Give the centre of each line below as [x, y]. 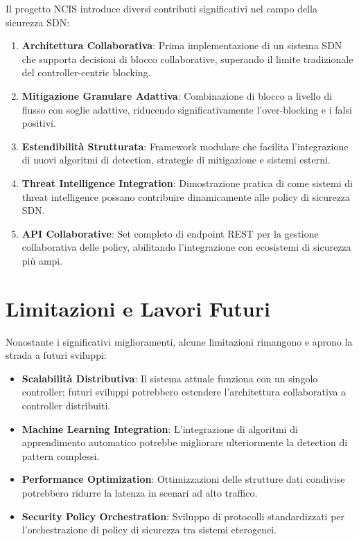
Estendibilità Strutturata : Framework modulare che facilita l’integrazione [185, 146]
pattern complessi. [61, 455]
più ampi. [42, 260]
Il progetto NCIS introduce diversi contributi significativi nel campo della [161, 8]
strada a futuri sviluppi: [56, 355]
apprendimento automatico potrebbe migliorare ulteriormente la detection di [185, 442]
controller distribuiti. [66, 405]
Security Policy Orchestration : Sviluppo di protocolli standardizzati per [183, 516]
